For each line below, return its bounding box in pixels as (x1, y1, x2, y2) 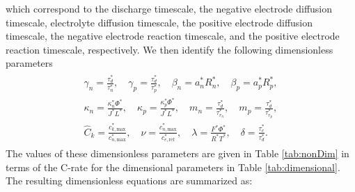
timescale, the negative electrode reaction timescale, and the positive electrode (6, 29, 340, 43)
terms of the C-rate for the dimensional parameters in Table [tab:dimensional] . (6, 159, 340, 174)
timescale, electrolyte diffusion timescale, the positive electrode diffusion (6, 15, 313, 29)
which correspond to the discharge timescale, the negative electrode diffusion (6, 1, 333, 15)
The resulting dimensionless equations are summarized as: (6, 173, 253, 188)
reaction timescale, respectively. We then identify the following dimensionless (6, 42, 333, 56)
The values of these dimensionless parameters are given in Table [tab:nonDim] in (6, 146, 349, 161)
